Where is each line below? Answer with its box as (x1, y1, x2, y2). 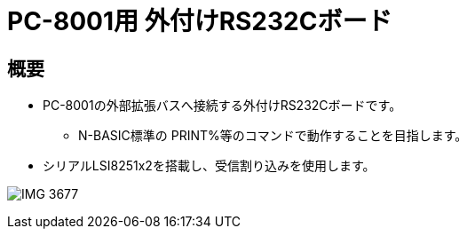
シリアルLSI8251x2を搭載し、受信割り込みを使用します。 (43, 158, 376, 174)
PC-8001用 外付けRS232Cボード (7, 6, 392, 36)
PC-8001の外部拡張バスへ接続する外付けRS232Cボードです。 (43, 98, 402, 114)
